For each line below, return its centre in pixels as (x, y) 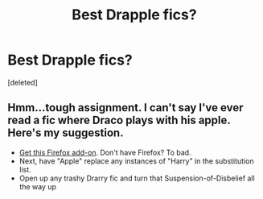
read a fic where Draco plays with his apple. (119, 120)
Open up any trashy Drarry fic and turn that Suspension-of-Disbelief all (137, 178)
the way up (38, 186)
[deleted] (23, 82)
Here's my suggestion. (66, 133)
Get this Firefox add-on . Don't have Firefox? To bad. (105, 152)
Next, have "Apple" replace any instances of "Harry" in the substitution (136, 161)
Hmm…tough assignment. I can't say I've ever (125, 108)
